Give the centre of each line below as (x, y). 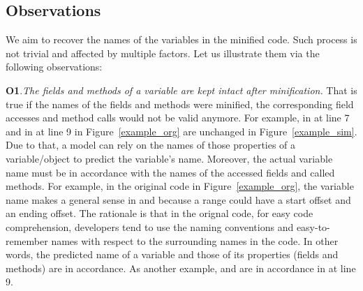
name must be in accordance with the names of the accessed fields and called (170, 172)
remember (27, 240)
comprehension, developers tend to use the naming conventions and (150, 226)
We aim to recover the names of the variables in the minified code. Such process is (181, 39)
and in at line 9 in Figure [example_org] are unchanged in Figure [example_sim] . (181, 131)
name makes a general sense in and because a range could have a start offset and (178, 199)
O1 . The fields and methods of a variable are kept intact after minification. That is (181, 90)
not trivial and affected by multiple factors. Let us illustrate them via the (163, 53)
